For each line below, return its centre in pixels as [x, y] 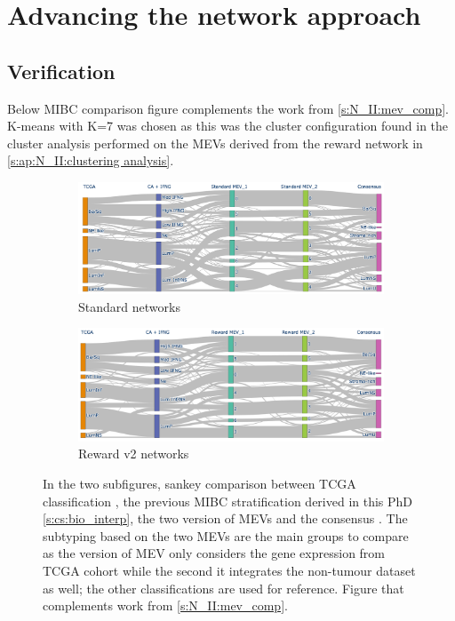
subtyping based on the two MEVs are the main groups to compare [226, 535]
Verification [61, 71]
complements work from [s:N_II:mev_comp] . [165, 605]
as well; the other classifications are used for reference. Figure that [224, 588]
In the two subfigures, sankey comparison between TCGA [200, 483]
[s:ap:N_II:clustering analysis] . [91, 160]
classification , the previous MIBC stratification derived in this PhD [228, 501]
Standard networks [129, 306]
